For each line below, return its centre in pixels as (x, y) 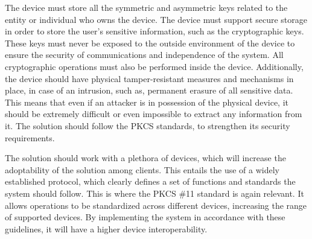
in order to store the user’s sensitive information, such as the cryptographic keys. (154, 31)
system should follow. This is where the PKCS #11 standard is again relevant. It (154, 193)
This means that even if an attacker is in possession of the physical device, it (147, 102)
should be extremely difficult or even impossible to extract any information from (154, 114)
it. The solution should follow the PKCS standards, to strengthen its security (148, 125)
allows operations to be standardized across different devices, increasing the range (156, 205)
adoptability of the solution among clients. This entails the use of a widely (142, 169)
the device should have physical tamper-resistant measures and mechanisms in (149, 78)
